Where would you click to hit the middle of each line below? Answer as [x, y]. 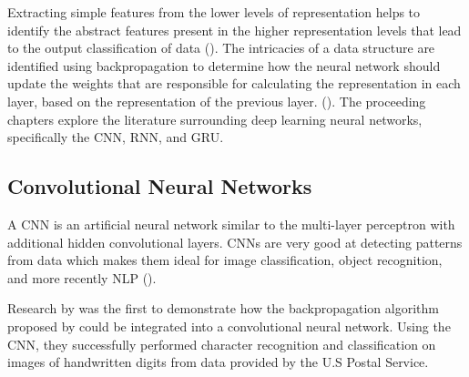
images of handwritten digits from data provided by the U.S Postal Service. [218, 362]
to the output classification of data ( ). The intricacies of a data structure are [221, 48]
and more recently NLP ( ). [82, 277]
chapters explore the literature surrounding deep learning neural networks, [215, 119]
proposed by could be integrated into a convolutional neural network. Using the [229, 326]
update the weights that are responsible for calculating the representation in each [234, 83]
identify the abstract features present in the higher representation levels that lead [234, 30]
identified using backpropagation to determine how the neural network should [224, 65]
